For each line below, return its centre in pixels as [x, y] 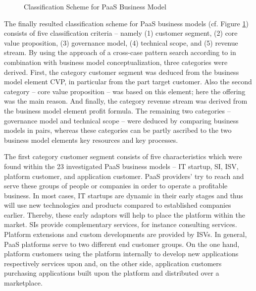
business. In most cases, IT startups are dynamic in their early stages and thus [124, 195]
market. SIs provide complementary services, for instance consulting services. [121, 224]
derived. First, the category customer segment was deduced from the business [122, 72]
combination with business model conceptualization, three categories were [116, 62]
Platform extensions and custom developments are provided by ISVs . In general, [126, 234]
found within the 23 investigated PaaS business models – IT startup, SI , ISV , [121, 166]
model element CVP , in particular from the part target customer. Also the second [128, 82]
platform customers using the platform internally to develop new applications [121, 254]
